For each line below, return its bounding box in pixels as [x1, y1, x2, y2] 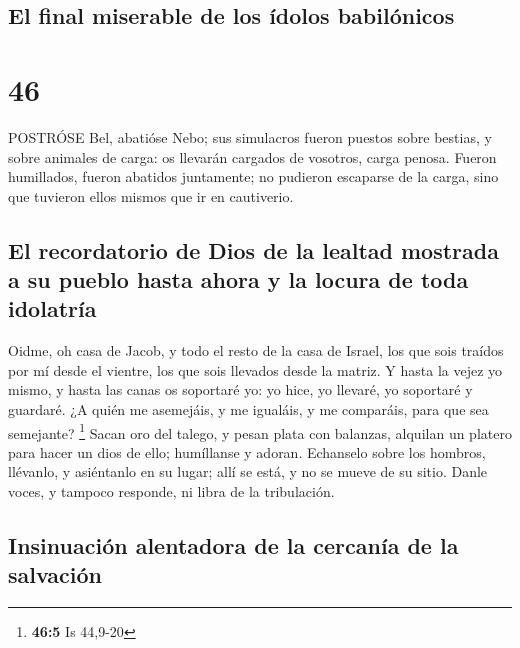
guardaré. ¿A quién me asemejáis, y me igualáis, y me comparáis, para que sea [8, 399, 489, 420]
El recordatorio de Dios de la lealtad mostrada [8, 234, 499, 265]
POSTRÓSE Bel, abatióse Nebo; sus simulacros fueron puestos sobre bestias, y [8, 126, 492, 147]
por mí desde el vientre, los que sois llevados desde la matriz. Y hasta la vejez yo [8, 359, 503, 380]
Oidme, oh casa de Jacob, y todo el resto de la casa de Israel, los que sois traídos [8, 340, 504, 361]
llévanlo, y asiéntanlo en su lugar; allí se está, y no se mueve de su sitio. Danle [8, 461, 488, 482]
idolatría [8, 293, 97, 324]
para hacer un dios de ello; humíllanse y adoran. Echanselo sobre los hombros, [8, 441, 486, 462]
